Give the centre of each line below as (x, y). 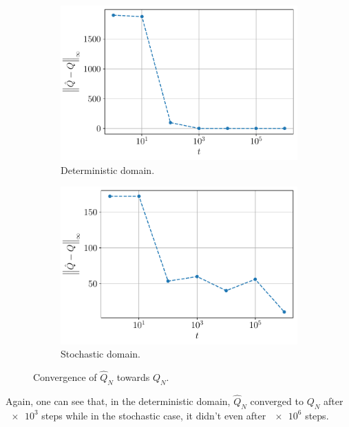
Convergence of (65, 377)
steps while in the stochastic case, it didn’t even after (154, 415)
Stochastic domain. (101, 354)
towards (133, 377)
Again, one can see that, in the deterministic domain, (118, 401)
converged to (277, 401)
